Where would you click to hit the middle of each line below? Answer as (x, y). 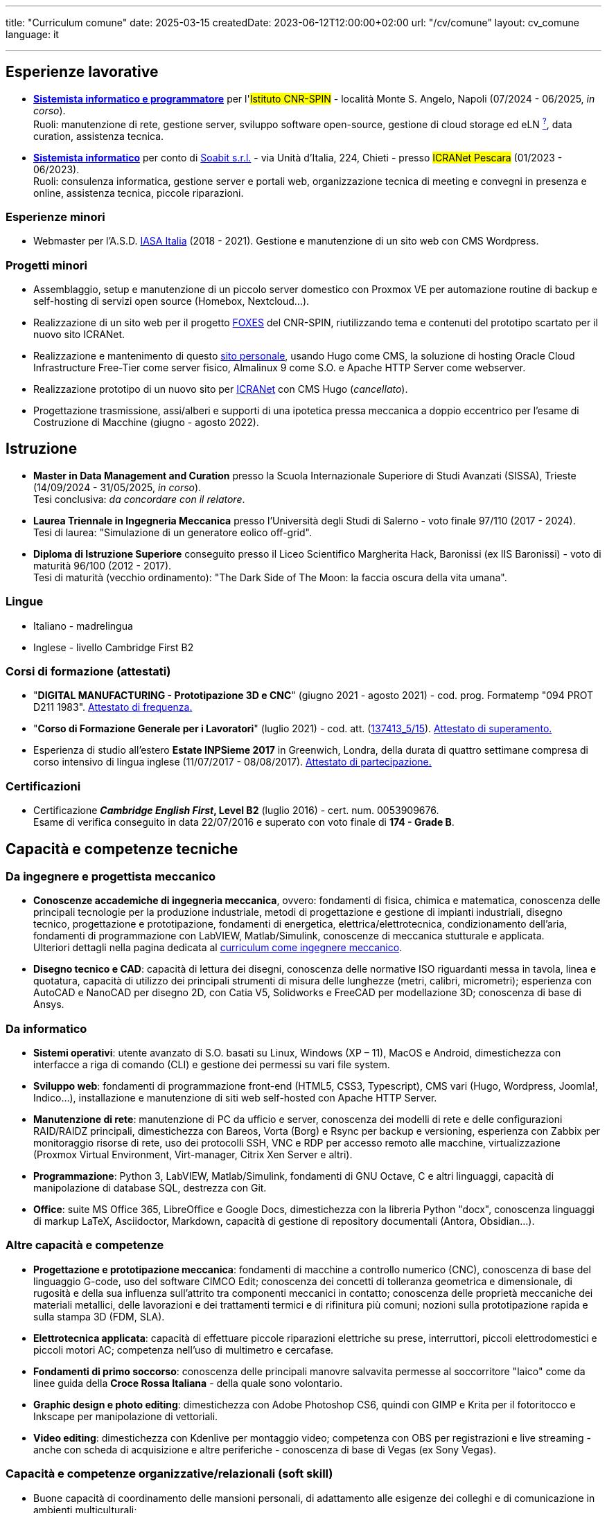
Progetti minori (46, 265)
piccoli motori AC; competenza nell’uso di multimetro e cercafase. (184, 1350)
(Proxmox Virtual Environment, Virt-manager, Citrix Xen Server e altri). (193, 1155)
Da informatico (46, 1028)
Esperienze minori (55, 216)
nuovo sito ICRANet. (79, 334)
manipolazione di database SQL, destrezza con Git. (150, 1188)
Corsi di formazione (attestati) (88, 671)
